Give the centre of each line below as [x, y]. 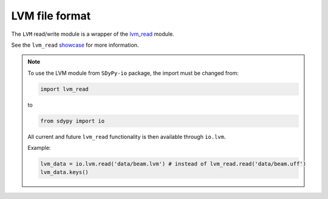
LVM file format [51, 16]
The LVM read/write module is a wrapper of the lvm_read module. [93, 34]
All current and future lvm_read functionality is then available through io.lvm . [127, 137]
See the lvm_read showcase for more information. [75, 45]
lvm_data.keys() [65, 172]
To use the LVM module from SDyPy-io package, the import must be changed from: [133, 73]
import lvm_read [65, 89]
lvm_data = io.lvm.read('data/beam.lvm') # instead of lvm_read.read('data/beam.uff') [173, 164]
